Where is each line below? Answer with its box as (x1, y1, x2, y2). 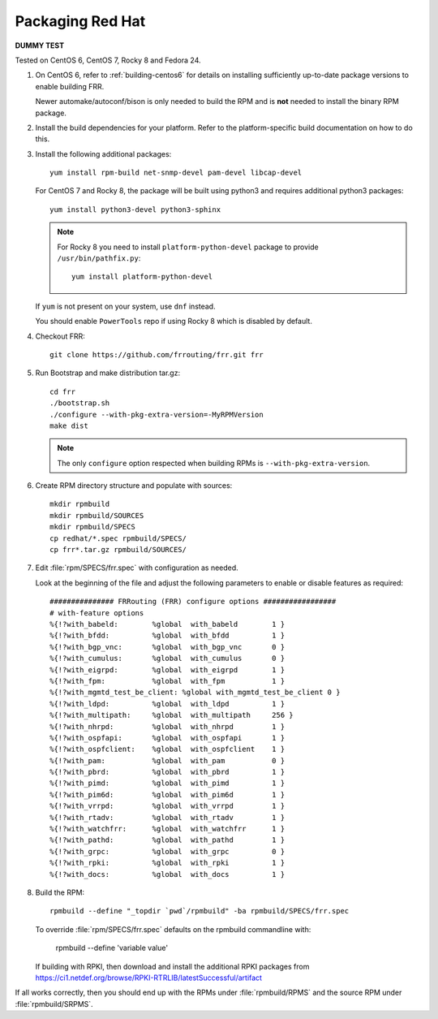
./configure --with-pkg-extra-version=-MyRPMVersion (49, 410, 264, 419)
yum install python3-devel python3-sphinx (49, 205, 221, 214)
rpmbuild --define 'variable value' (55, 943, 169, 953)
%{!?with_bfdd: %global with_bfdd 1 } (49, 631, 286, 641)
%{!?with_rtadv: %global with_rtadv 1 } (49, 813, 286, 822)
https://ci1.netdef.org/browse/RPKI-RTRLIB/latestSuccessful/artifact (35, 973, 263, 982)
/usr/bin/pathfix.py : (57, 253, 141, 263)
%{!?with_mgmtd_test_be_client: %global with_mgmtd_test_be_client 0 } (49, 688, 341, 697)
